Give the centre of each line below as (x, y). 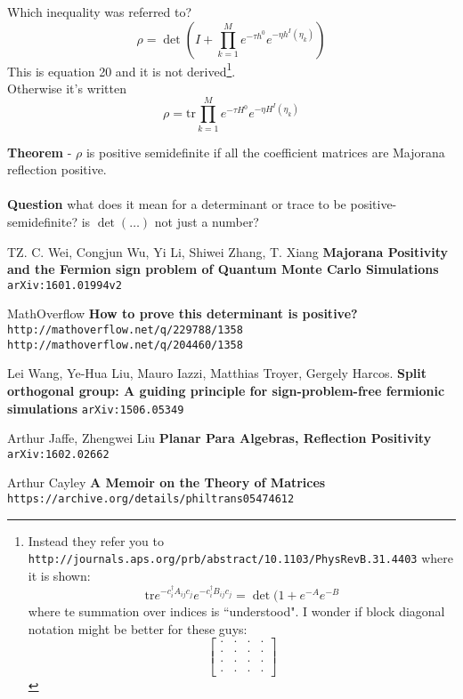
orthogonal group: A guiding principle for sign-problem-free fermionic (226, 390)
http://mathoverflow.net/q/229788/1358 (125, 330)
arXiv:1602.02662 (58, 454)
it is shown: (59, 575)
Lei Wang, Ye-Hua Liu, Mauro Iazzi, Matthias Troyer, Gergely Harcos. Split (217, 373)
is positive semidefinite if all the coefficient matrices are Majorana (265, 152)
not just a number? (207, 221)
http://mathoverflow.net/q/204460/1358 (125, 345)
